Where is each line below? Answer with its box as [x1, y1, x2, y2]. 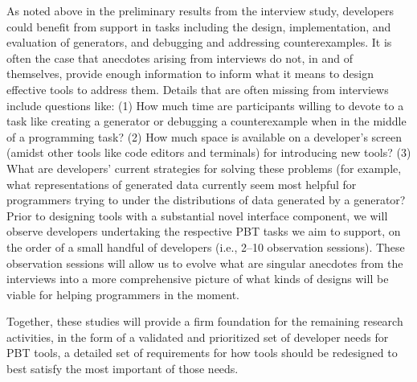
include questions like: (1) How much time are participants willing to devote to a [6, 97, 404, 113]
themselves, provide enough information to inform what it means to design [6, 65, 374, 82]
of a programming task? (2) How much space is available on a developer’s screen [6, 128, 403, 145]
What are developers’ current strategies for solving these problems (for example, [6, 159, 402, 176]
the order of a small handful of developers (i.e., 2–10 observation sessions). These [6, 238, 405, 255]
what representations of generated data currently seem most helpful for [6, 175, 357, 192]
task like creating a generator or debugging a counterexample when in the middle [6, 113, 407, 129]
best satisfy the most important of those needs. [6, 360, 239, 377]
